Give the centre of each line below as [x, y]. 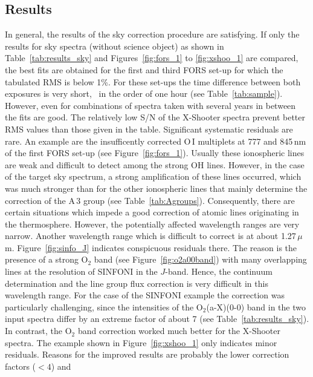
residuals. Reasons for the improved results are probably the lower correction [147, 354]
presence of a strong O [47, 259]
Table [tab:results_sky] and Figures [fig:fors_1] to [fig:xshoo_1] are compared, [152, 58]
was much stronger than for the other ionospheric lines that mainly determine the [156, 188]
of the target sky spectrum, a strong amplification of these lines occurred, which [153, 176]
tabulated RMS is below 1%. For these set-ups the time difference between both [153, 81]
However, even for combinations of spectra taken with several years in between [150, 105]
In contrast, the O [38, 331]
